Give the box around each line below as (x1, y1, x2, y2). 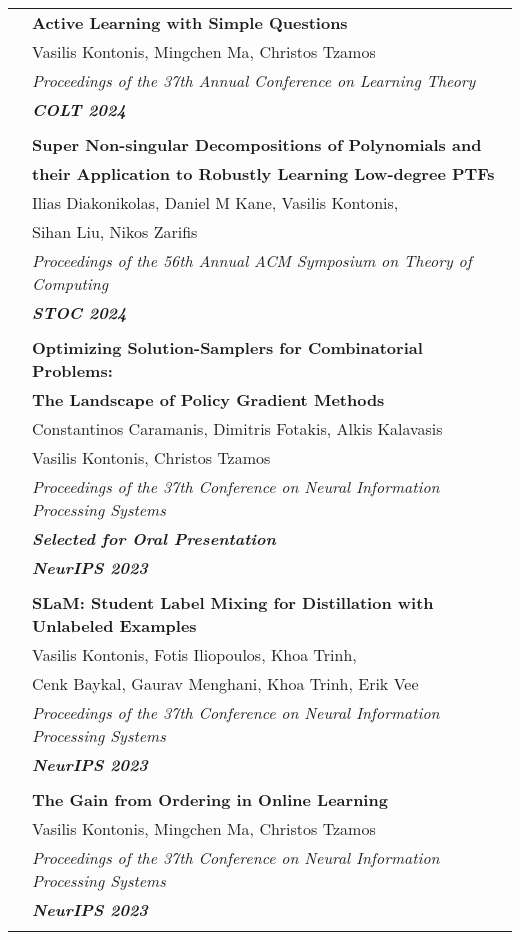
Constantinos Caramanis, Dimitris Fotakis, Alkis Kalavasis (32, 417, 443, 440)
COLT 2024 (32, 98, 126, 121)
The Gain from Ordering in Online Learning (32, 788, 388, 811)
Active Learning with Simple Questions (32, 11, 348, 34)
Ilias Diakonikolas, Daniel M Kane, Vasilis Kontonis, (32, 191, 399, 214)
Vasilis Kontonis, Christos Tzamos (32, 446, 271, 469)
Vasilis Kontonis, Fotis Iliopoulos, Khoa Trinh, (32, 643, 357, 666)
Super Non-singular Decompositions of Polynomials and (32, 133, 482, 156)
